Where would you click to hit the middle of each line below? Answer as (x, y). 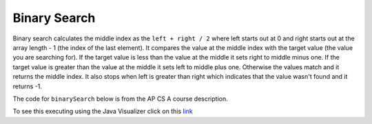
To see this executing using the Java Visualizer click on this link (103, 111)
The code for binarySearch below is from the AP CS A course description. (120, 99)
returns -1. (28, 86)
